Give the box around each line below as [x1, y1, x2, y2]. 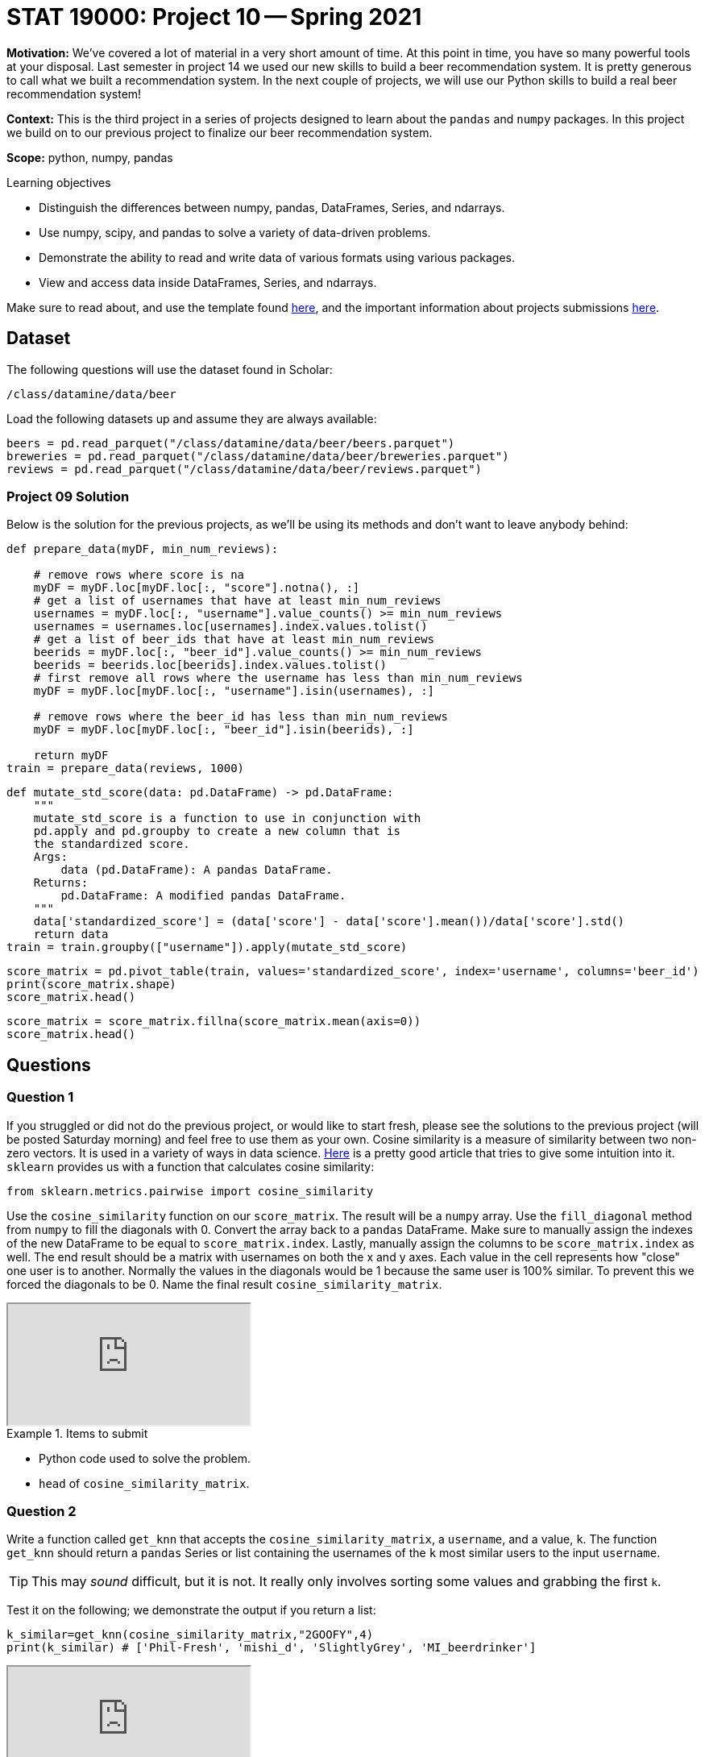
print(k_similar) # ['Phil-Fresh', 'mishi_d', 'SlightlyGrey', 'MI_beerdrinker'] [6, 1641, 537, 1655]
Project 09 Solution [6, 488, 130, 505]
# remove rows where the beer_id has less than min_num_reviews [33, 710, 448, 724]
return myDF [33, 749, 109, 762]
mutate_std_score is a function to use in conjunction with [33, 812, 421, 825]
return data [33, 928, 109, 941]
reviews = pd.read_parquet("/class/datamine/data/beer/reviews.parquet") [6, 462, 483, 476]
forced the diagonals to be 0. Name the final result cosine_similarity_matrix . [6, 1277, 442, 1291]
